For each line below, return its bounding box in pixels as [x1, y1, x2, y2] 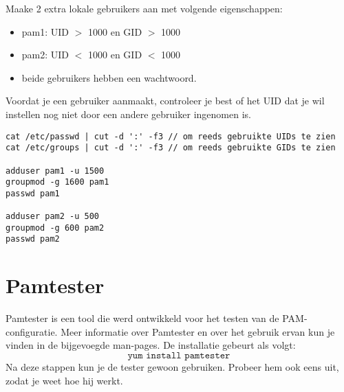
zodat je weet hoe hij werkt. [6, 373, 123, 387]
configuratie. [6, 324, 58, 338]
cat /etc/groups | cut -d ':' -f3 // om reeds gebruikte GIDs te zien [6, 143, 336, 153]
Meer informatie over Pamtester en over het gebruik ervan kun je [61, 324, 335, 338]
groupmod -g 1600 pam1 [6, 177, 109, 187]
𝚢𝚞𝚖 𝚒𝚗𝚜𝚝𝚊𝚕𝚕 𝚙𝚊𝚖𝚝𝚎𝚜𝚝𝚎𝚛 [127, 351, 230, 361]
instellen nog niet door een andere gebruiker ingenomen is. [6, 106, 251, 121]
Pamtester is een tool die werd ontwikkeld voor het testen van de [6, 311, 279, 325]
